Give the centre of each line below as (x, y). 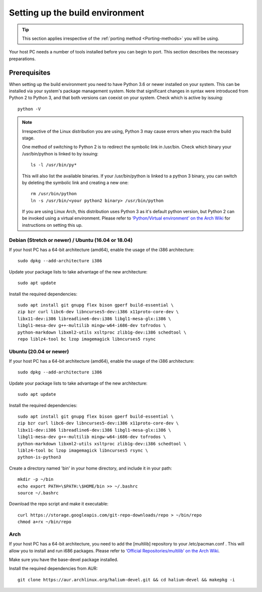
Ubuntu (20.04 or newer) (39, 351)
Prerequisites (30, 73)
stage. (28, 138)
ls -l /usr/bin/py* (54, 165)
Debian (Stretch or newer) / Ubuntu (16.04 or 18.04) (71, 240)
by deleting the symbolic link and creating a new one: (75, 183)
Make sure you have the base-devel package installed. (64, 560)
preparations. (22, 59)
